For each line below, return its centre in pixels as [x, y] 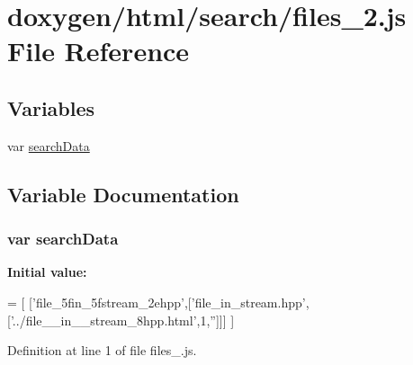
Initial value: [47, 272]
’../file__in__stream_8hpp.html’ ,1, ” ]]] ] [122, 320]
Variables [51, 107]
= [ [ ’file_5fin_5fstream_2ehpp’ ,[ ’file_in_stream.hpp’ [157, 302]
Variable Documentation [123, 194]
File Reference [99, 51]
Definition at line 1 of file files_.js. [102, 350]
